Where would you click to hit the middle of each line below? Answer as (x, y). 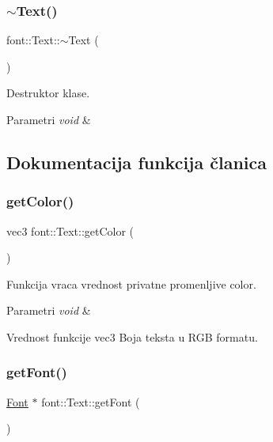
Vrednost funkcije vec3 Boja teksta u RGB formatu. (132, 336)
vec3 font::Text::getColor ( (70, 230)
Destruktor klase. (48, 93)
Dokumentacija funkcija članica (137, 162)
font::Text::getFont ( (91, 401)
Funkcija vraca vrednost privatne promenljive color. (131, 283)
